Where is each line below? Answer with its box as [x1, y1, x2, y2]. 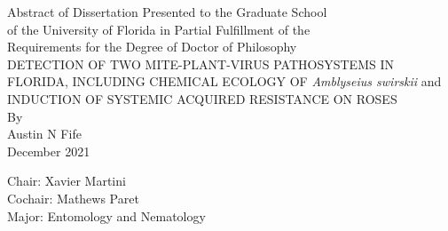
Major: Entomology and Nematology [7, 206, 206, 225]
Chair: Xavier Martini [7, 171, 126, 190]
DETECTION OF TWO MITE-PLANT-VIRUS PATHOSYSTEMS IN [7, 54, 394, 73]
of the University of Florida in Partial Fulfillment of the [7, 20, 310, 38]
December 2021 [7, 141, 90, 160]
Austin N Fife [7, 124, 82, 143]
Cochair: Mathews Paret [7, 188, 139, 207]
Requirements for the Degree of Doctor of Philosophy [7, 37, 297, 56]
